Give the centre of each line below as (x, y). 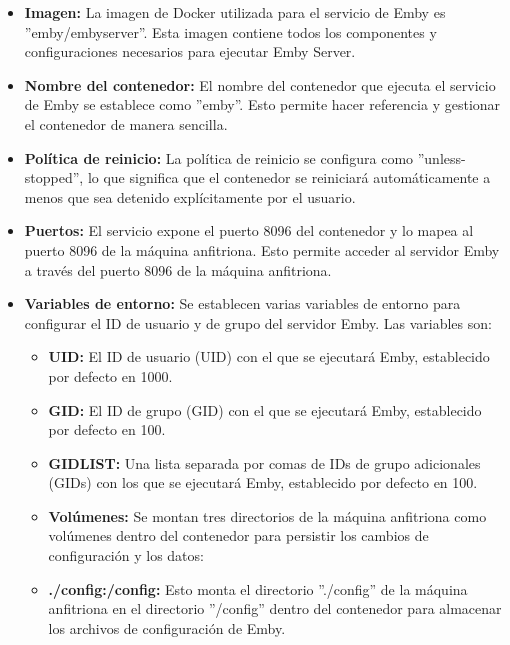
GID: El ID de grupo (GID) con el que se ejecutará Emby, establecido (265, 409)
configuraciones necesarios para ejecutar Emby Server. (190, 51)
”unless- (441, 157)
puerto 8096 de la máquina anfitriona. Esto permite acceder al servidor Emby (262, 249)
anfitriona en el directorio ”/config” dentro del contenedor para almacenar (275, 608)
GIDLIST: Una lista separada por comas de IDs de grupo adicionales (264, 462)
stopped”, (54, 177)
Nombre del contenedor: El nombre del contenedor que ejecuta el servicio (260, 84)
